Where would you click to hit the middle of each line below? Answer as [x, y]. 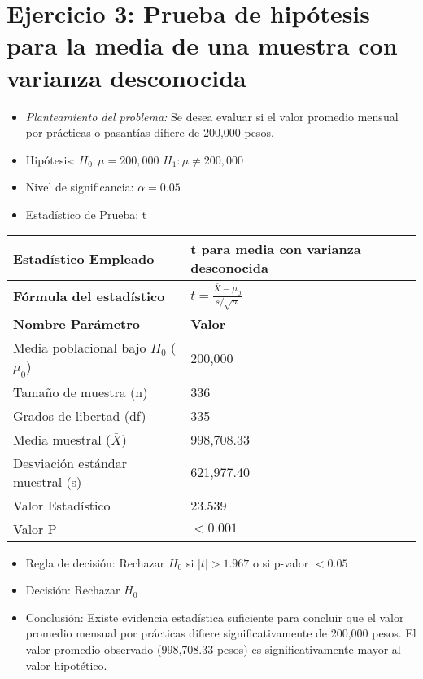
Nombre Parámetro [77, 324]
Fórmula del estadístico [89, 296]
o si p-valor [281, 562]
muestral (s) [48, 481]
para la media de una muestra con [202, 45]
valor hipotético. [66, 665]
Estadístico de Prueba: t [86, 214]
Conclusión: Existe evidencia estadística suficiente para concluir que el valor [215, 617]
